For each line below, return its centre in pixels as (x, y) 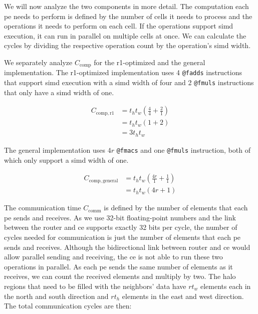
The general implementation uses (55, 149)
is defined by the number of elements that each (176, 208)
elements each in (225, 286)
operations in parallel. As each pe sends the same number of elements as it (118, 266)
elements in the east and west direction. (183, 296)
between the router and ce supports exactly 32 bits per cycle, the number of (121, 227)
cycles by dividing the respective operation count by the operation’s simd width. (127, 45)
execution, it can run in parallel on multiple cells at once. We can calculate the (125, 35)
